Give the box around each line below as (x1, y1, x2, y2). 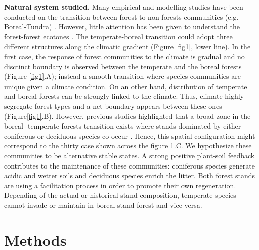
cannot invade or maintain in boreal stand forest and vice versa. (4, 199, 202, 210)
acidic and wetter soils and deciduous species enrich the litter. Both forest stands (4, 170, 255, 181)
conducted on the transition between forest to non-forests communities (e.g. (4, 11, 239, 22)
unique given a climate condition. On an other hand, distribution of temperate (4, 80, 247, 91)
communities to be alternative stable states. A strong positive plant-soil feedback (4, 150, 255, 160)
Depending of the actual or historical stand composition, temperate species (4, 190, 236, 200)
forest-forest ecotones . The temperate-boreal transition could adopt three (4, 31, 233, 41)
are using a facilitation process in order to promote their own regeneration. (4, 180, 236, 190)
